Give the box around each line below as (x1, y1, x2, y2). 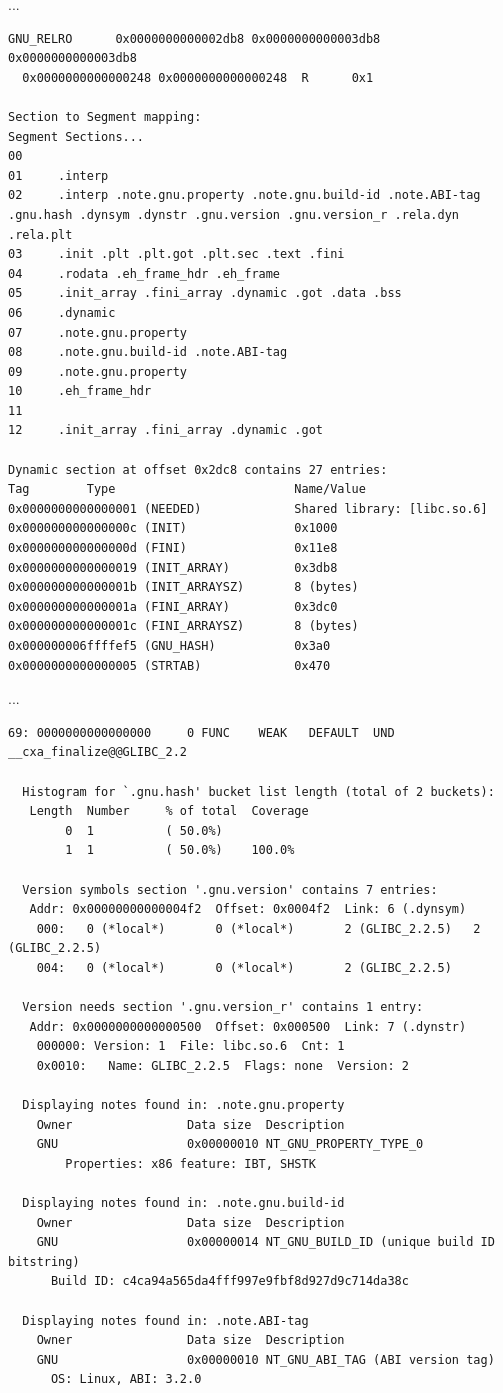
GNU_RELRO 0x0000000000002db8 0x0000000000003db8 (8, 31, 381, 46)
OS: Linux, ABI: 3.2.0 (50, 1372, 202, 1387)
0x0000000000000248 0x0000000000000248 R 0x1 (22, 70, 374, 85)
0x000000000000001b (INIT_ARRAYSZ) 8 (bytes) (8, 580, 359, 595)
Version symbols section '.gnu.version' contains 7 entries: (22, 882, 438, 897)
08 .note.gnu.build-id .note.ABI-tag (8, 345, 288, 360)
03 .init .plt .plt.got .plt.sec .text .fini (8, 247, 345, 262)
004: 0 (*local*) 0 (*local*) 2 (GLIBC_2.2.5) (36, 960, 452, 975)
